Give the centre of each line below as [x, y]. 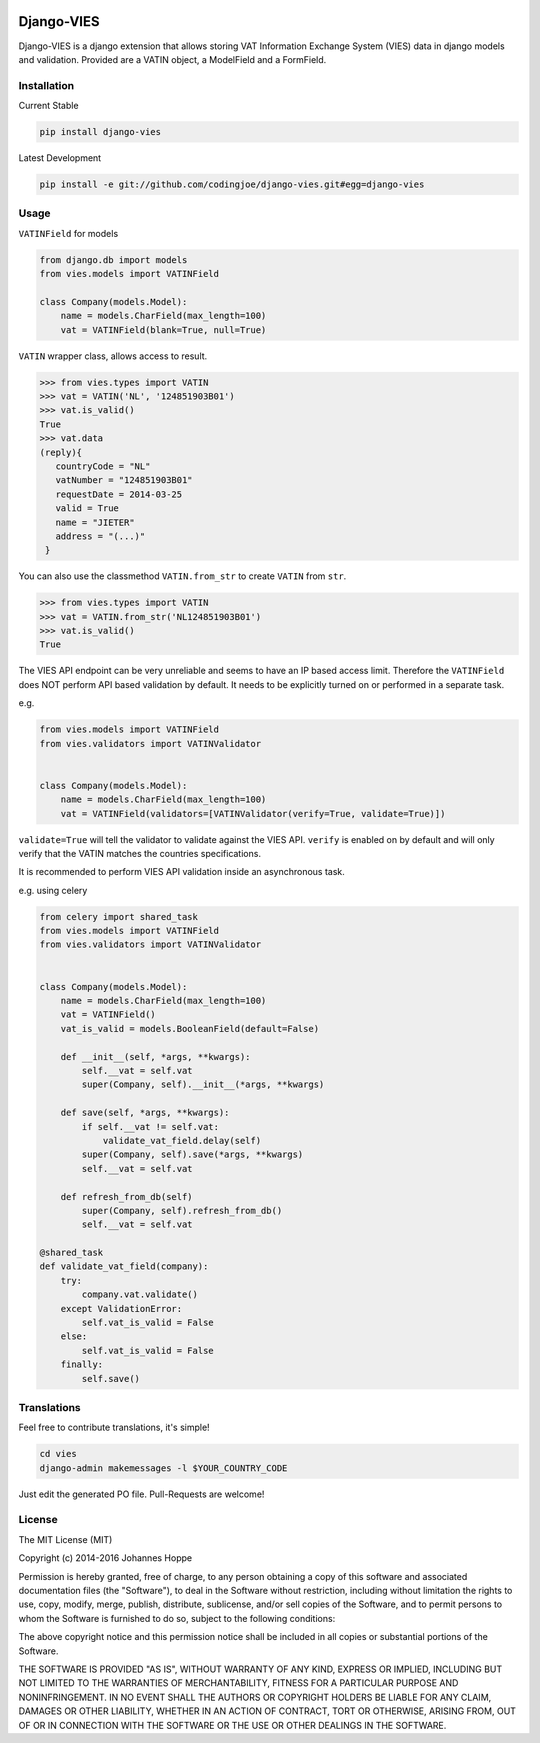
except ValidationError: [121, 1308]
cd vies [58, 1454]
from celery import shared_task [119, 916]
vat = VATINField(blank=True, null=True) [163, 329]
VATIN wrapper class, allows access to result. [113, 356]
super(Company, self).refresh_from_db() [182, 1210]
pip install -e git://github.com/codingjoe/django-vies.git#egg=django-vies [232, 184]
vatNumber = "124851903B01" [124, 480]
